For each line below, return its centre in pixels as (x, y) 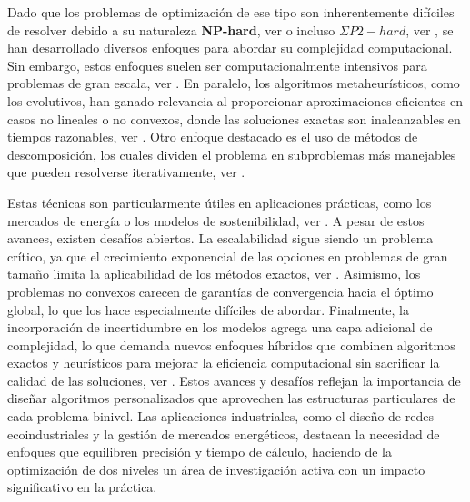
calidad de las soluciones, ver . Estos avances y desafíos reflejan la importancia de (234, 380)
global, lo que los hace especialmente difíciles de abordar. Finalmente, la (208, 309)
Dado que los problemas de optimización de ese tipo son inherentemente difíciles (231, 12)
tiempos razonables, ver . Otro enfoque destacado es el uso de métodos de (213, 137)
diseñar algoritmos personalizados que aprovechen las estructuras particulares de (231, 398)
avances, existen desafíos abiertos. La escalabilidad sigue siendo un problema (220, 238)
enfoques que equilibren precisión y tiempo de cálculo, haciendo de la (200, 452)
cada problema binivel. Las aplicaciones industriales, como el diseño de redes (220, 416)
